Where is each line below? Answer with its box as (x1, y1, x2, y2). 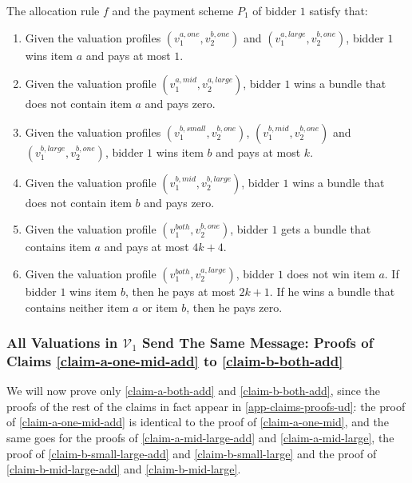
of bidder (252, 2, 297, 18)
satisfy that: (309, 2, 368, 18)
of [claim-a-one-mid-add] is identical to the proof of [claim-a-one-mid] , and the (6, 413, 389, 430)
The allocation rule (6, 2, 100, 18)
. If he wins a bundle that (269, 282, 395, 299)
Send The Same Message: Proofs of (142, 333, 374, 353)
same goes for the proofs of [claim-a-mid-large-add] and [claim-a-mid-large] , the (6, 429, 394, 446)
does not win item (287, 265, 375, 281)
